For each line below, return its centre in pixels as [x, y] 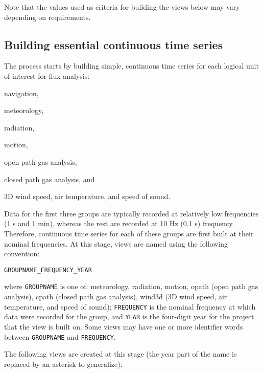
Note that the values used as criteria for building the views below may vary [122, 7]
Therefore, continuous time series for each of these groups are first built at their [129, 233]
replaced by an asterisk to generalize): [63, 364]
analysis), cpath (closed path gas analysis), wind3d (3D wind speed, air [116, 297]
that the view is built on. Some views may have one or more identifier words [124, 326]
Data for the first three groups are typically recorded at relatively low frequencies [131, 213]
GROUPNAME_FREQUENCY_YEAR [48, 270]
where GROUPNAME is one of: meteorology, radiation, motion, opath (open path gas [131, 286]
